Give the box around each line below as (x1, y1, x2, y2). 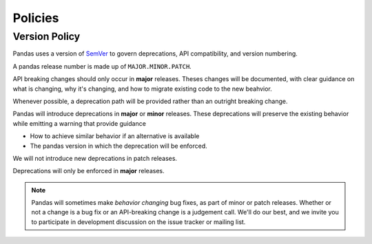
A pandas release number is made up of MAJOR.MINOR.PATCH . (12, 62, 192, 70)
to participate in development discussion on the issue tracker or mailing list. (31, 217, 246, 226)
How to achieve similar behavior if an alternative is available (30, 132, 200, 140)
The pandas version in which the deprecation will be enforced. (30, 142, 208, 150)
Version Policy (12, 30, 81, 43)
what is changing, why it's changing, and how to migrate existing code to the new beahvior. (12, 85, 272, 93)
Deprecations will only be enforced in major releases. (12, 167, 165, 175)
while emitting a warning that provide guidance (12, 119, 146, 127)
